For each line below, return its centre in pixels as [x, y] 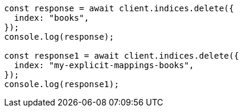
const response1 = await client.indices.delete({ [122, 56]
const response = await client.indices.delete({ [119, 8]
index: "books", [52, 18]
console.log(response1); [62, 84]
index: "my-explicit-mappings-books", [104, 65]
